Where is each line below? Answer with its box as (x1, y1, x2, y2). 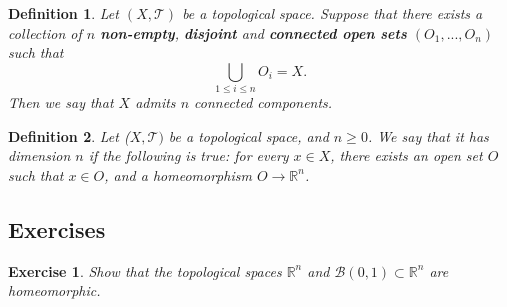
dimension (8, 145, 71, 166)
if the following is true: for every (88, 145, 289, 166)
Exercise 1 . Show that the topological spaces (8, 260, 282, 281)
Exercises (8, 213, 106, 244)
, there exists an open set (330, 145, 483, 166)
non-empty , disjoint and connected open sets (100, 22, 407, 43)
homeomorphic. (8, 280, 101, 301)
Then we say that (8, 92, 114, 113)
